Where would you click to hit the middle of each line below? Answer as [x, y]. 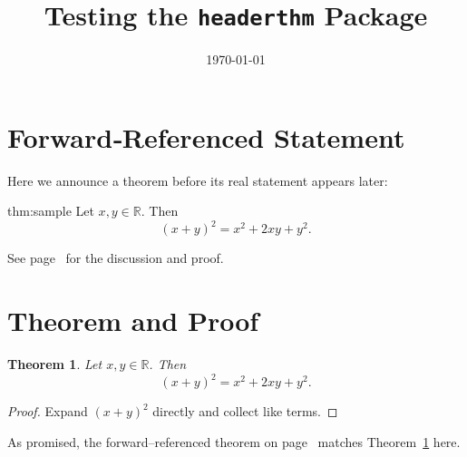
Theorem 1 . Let [55, 364]
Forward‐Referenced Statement [206, 136]
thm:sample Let [51, 211]
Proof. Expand [48, 411]
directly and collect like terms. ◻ [245, 411]
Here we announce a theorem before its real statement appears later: [198, 180]
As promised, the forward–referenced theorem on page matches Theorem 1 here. [234, 441]
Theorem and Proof [133, 321]
